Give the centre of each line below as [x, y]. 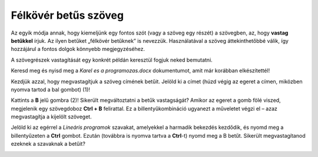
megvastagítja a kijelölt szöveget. [51, 117]
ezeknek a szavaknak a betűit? [48, 144]
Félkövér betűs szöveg [67, 15]
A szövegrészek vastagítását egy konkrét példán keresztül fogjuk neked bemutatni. [112, 60]
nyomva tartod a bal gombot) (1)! [51, 89]
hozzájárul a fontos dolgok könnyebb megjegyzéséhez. [78, 49]
